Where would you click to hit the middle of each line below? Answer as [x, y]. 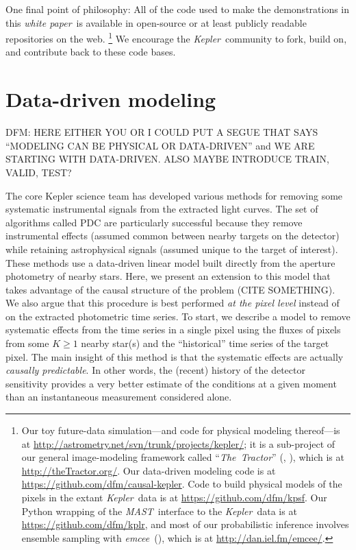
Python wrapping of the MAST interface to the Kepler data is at [159, 511]
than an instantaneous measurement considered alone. [119, 397]
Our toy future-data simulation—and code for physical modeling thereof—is [181, 430]
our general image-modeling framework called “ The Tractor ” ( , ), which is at [183, 457]
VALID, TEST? [39, 172]
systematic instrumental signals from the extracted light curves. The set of [162, 209]
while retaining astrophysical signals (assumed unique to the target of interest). [172, 249]
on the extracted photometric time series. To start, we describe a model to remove [178, 316]
